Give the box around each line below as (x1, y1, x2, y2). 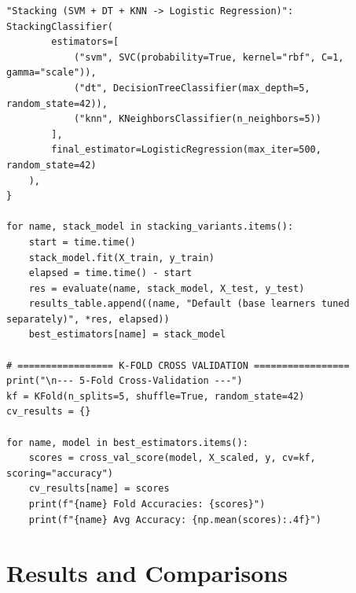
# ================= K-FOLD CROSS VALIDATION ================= (6, 359, 350, 371)
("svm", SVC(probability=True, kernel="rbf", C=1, (73, 51, 344, 63)
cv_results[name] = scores (28, 483, 170, 495)
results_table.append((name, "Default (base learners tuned (28, 298, 350, 310)
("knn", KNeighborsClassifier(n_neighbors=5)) (73, 113, 321, 125)
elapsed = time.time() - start (28, 267, 193, 279)
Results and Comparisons (6, 557, 288, 589)
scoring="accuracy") (6, 467, 114, 479)
